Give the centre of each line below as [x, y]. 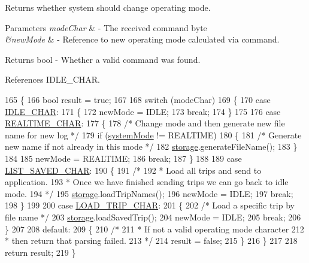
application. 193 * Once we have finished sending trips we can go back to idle [147, 182]
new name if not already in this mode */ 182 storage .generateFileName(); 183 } [151, 146]
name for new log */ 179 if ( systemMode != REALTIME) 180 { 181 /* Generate [153, 134]
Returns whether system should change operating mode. [108, 7]
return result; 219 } [40, 252]
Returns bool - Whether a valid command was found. [103, 59]
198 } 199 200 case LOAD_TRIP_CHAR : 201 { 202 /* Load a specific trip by [150, 205]
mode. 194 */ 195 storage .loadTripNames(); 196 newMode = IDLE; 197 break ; [149, 193]
